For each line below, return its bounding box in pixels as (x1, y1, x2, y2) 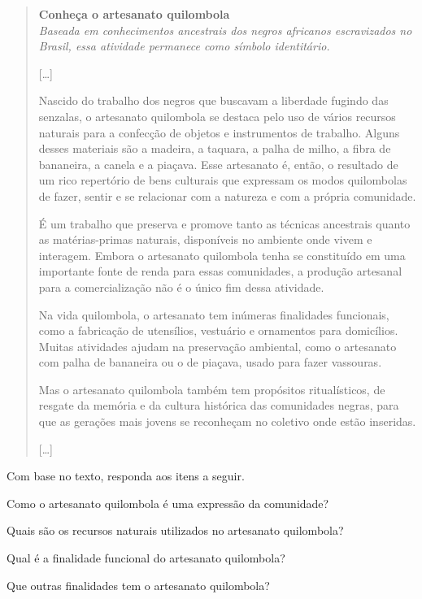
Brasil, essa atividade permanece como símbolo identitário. (38, 37, 330, 54)
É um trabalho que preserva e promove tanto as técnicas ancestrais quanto (38, 215, 411, 232)
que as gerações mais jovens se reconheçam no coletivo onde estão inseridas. (38, 413, 416, 430)
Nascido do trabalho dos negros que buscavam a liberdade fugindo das (38, 92, 389, 109)
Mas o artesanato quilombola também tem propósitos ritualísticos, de (38, 380, 385, 397)
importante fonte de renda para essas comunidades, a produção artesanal (38, 263, 402, 280)
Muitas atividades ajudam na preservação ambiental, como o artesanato (38, 337, 397, 354)
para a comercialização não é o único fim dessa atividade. (38, 278, 324, 295)
